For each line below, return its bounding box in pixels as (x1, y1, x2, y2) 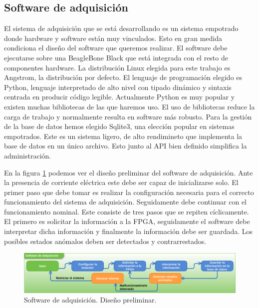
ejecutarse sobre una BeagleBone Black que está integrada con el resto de (4, 52, 228, 62)
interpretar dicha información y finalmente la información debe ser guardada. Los (4, 226, 253, 236)
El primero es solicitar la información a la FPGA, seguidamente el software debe (4, 216, 250, 226)
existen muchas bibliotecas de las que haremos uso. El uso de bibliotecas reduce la (4, 101, 255, 111)
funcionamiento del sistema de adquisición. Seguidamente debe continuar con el (4, 196, 247, 207)
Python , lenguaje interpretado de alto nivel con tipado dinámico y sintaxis (4, 81, 232, 92)
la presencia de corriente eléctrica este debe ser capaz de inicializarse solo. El (4, 177, 239, 187)
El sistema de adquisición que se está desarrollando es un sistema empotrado (4, 23, 239, 33)
